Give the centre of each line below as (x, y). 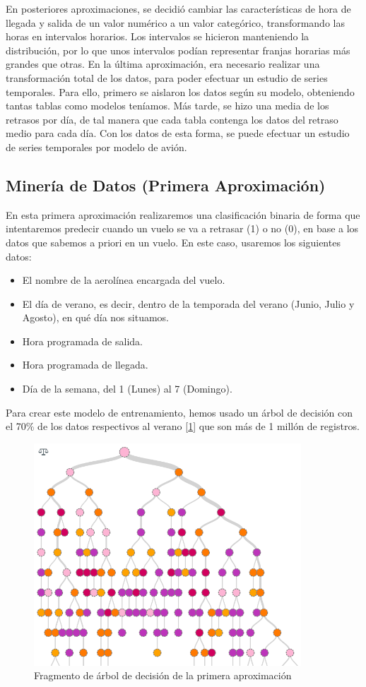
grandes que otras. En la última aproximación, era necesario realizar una (163, 64)
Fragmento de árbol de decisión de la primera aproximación (163, 675)
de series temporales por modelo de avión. (96, 147)
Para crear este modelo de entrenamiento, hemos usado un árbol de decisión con (179, 412)
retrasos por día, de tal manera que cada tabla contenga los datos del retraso (172, 119)
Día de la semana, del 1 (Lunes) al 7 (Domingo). (127, 389)
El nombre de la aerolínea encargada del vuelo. (124, 280)
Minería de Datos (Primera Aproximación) (166, 185)
